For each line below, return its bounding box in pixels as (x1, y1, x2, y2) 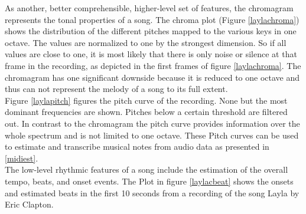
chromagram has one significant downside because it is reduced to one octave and (5, 71, 300, 83)
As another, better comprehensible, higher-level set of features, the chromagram (5, 2, 294, 14)
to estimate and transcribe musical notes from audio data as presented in (5, 140, 269, 153)
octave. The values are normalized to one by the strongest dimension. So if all (5, 36, 287, 48)
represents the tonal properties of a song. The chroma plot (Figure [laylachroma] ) (5, 13, 300, 25)
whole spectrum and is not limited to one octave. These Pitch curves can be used (5, 129, 299, 141)
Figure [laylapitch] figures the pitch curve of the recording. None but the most (5, 94, 288, 106)
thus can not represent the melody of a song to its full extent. (5, 83, 228, 95)
